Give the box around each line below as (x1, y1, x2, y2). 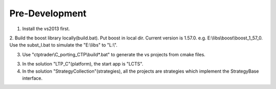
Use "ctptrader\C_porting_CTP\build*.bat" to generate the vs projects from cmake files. (22, 51, 205, 57)
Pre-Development (9, 8, 87, 19)
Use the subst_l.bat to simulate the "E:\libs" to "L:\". (9, 42, 118, 48)
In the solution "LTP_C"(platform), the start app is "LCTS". (22, 61, 143, 67)
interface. (22, 75, 43, 81)
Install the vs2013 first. (22, 26, 70, 32)
